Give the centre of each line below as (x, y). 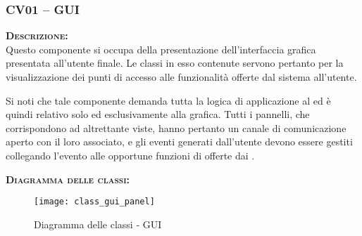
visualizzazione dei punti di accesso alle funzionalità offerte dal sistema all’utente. (181, 77)
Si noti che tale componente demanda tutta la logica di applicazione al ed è (168, 100)
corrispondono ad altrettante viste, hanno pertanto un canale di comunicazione (176, 127)
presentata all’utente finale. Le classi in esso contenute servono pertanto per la (175, 63)
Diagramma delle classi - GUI (98, 224)
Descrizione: (37, 35)
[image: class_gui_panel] (94, 202)
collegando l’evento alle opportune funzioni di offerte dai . (130, 155)
